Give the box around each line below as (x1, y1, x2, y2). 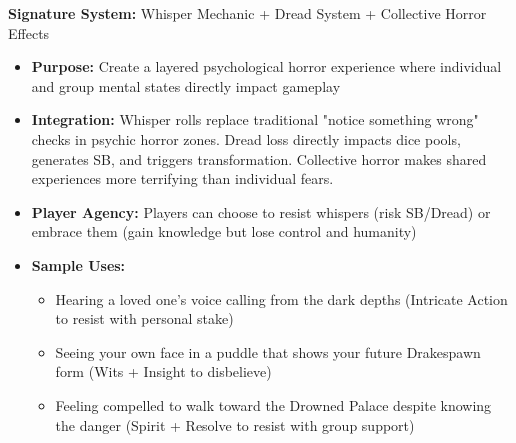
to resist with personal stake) (55, 308, 234, 329)
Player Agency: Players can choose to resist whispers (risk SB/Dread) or (31, 201, 491, 222)
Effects (8, 22, 50, 43)
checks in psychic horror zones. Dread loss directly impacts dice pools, (31, 128, 461, 149)
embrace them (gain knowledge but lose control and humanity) (31, 221, 417, 242)
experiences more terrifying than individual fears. (31, 168, 334, 189)
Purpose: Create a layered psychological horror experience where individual (31, 56, 502, 77)
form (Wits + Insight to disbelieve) (55, 361, 272, 382)
